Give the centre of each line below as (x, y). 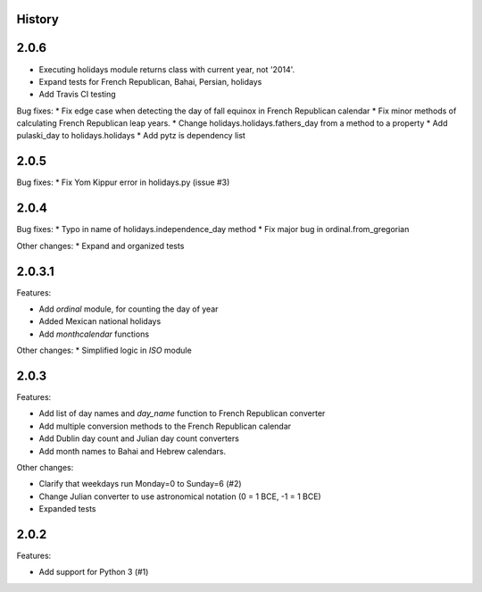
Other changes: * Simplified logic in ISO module (104, 350)
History (38, 19)
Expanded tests (67, 509)
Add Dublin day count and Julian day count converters (139, 438)
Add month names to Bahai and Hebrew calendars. (133, 451)
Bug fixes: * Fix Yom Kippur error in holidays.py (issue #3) (123, 182)
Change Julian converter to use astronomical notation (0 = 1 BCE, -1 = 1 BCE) (180, 496)
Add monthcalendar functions (94, 334)
